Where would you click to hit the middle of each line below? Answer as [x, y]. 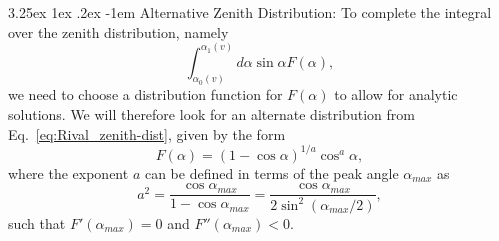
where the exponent [68, 172]
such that [37, 222]
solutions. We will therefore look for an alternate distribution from [211, 114]
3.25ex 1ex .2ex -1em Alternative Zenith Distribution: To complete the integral [250, 12]
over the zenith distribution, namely [118, 31]
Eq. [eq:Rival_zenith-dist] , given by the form [147, 133]
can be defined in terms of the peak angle [271, 172]
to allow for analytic [396, 94]
